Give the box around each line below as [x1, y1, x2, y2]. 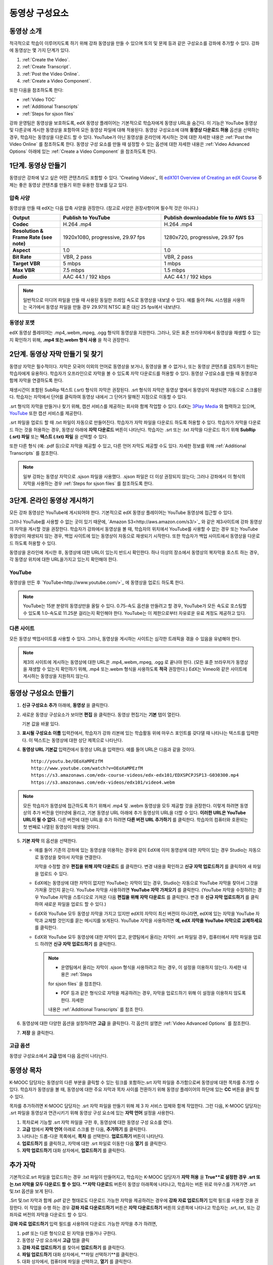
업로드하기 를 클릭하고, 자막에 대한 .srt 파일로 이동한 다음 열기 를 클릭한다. [22, 1140, 168, 1146]
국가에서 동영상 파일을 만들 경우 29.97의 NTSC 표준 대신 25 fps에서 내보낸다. [28, 304, 181, 310]
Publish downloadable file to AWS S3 [164, 214, 255, 221]
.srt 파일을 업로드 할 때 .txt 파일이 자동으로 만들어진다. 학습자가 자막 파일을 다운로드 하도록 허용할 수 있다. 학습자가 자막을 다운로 [9, 419, 261, 426]
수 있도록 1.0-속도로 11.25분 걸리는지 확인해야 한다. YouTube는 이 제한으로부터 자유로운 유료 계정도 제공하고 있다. [23, 610, 246, 616]
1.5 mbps [164, 267, 186, 274]
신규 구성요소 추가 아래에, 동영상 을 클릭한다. [22, 702, 110, 708]
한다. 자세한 [61, 997, 84, 1003]
